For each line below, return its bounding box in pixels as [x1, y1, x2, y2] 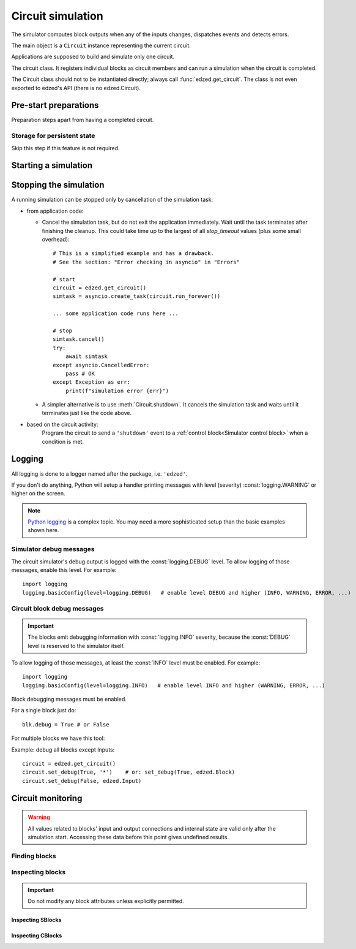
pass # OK [65, 370, 95, 377]
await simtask [65, 353, 108, 360]
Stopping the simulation [11, 180, 105, 190]
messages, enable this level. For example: [11, 566, 117, 574]
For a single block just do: [11, 707, 76, 714]
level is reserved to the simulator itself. [28, 642, 125, 649]
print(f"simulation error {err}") [65, 387, 169, 394]
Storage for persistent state [11, 132, 95, 140]
